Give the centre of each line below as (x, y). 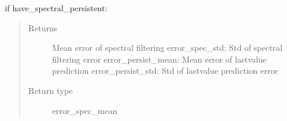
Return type (51, 90)
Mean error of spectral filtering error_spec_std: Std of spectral (167, 48)
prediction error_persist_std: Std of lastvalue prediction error (165, 71)
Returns (43, 27)
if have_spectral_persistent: (56, 8)
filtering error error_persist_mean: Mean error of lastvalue (159, 59)
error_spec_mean (85, 110)
